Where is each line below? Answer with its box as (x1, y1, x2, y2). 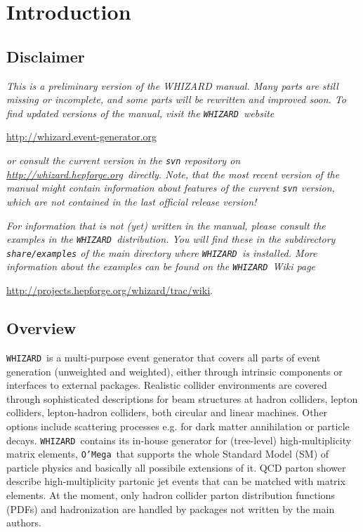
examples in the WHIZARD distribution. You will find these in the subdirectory (6, 232, 336, 246)
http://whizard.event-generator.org (6, 129, 157, 144)
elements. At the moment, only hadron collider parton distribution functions (6, 488, 335, 502)
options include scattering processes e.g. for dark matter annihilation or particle (6, 418, 350, 433)
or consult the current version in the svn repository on (6, 153, 241, 168)
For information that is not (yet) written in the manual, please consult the (6, 218, 326, 232)
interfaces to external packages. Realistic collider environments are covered (6, 378, 327, 392)
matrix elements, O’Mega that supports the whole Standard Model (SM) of (6, 446, 329, 461)
